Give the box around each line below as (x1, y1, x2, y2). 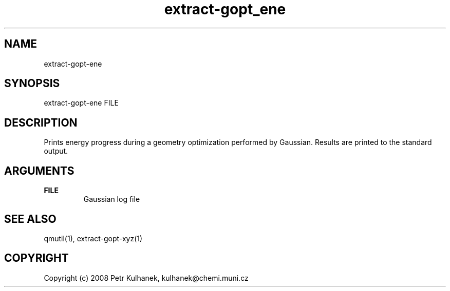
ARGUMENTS (4, 164, 74, 177)
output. (44, 147, 68, 156)
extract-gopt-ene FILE (44, 98, 119, 108)
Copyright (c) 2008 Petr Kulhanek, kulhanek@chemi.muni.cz (44, 273, 249, 282)
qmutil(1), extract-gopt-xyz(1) (44, 234, 143, 243)
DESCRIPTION (4, 116, 78, 129)
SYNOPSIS (4, 77, 60, 90)
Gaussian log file (83, 195, 140, 204)
